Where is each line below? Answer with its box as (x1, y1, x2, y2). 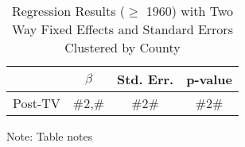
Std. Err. (116, 70, 174, 88)
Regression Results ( (11, 2, 126, 20)
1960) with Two (146, 2, 234, 20)
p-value (186, 70, 232, 88)
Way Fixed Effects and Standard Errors (11, 20, 233, 38)
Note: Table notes (6, 128, 93, 144)
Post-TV (13, 94, 60, 112)
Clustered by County (64, 38, 181, 56)
